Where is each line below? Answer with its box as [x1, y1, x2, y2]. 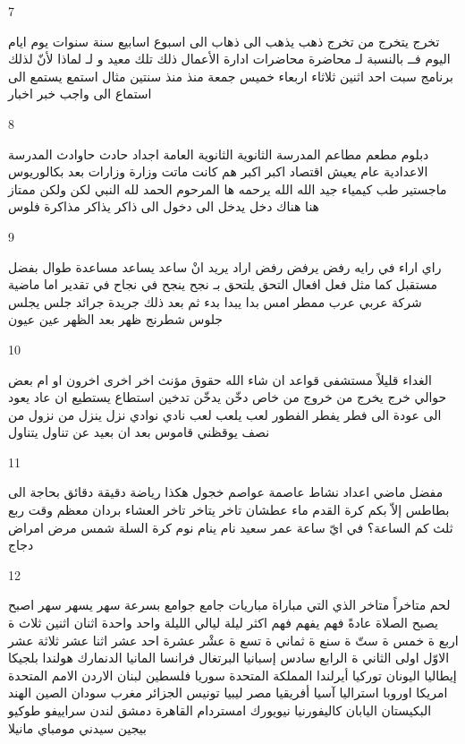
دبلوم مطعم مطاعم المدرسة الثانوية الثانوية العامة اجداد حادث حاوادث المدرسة [8, 144, 429, 163]
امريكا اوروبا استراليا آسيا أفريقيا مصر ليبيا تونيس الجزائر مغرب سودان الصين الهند [8, 683, 448, 702]
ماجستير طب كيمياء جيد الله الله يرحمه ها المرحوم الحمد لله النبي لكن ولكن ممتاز [8, 179, 447, 198]
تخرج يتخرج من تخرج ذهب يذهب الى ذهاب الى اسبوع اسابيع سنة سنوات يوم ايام [8, 31, 440, 50]
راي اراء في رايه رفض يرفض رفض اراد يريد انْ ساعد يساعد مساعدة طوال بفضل [8, 257, 442, 276]
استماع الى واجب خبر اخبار [8, 84, 152, 103]
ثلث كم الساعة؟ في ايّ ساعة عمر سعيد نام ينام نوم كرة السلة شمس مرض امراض [8, 517, 453, 536]
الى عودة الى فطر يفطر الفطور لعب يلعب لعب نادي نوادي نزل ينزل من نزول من [8, 405, 442, 423]
